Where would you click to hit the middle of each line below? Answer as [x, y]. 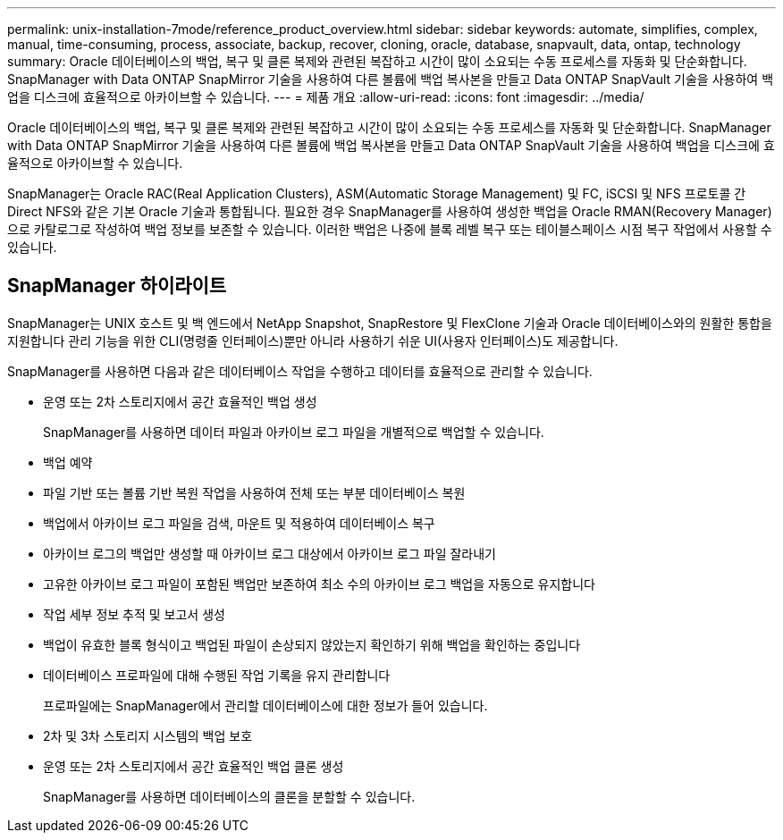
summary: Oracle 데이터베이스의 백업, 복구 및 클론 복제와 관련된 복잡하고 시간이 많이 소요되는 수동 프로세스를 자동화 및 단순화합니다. [377, 61]
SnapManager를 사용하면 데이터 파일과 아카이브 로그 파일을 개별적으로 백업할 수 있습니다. [294, 432]
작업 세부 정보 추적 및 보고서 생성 [134, 614]
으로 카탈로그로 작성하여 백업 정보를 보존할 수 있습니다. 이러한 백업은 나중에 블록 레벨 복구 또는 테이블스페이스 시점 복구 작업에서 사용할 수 [390, 229]
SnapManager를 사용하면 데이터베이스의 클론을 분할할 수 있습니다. [229, 796]
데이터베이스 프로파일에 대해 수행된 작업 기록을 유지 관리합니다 [217, 675]
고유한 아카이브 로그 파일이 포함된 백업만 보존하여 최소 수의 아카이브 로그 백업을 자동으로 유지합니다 [319, 584]
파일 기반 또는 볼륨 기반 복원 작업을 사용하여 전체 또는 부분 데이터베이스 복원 [254, 492]
